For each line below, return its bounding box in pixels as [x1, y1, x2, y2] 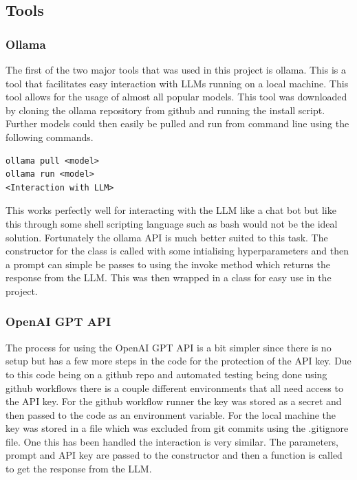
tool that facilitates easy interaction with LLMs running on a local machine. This [6, 76, 349, 90]
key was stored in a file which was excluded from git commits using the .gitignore [6, 421, 349, 435]
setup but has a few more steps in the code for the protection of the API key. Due [6, 353, 351, 368]
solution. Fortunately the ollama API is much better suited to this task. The [6, 230, 328, 244]
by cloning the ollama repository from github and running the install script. [6, 102, 325, 117]
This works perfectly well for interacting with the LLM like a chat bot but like [6, 203, 336, 217]
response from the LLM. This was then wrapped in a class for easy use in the [6, 270, 332, 285]
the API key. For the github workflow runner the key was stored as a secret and [6, 394, 342, 408]
